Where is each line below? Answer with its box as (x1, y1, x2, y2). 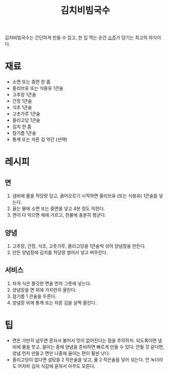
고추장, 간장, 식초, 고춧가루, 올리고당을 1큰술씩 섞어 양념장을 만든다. (12, 243, 146, 249)
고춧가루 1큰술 (12, 111, 40, 117)
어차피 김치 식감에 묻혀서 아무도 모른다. (17, 363, 95, 369)
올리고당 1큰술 (12, 117, 40, 123)
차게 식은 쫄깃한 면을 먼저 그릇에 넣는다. (12, 280, 91, 286)
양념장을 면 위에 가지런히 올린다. (12, 286, 77, 293)
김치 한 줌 (12, 123, 32, 130)
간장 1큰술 (12, 98, 32, 104)
